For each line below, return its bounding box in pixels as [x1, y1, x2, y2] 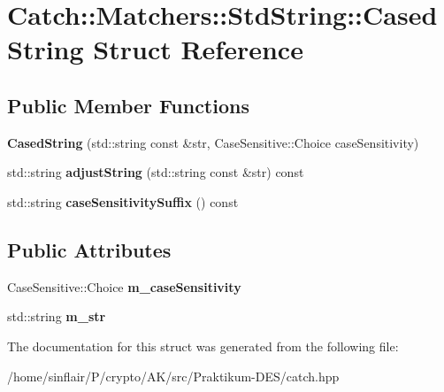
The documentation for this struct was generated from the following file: [7, 336, 399, 355]
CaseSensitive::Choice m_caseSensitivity [7, 277, 241, 296]
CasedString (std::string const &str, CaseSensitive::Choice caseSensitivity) [7, 133, 419, 151]
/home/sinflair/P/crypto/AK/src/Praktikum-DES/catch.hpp [7, 366, 340, 385]
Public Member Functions [7, 91, 249, 119]
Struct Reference [93, 31, 303, 67]
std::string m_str [7, 307, 106, 326]
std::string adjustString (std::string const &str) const [7, 163, 304, 181]
